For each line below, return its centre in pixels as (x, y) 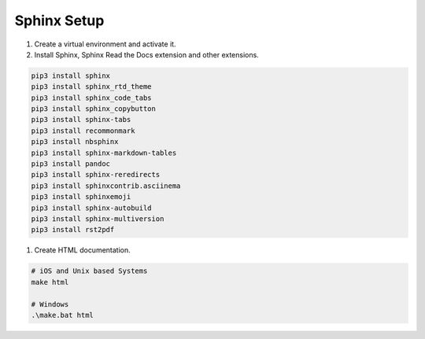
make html (50, 282)
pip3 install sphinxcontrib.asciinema (106, 186)
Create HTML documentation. (83, 250)
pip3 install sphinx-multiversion (98, 219)
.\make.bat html (63, 315)
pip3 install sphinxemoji (81, 197)
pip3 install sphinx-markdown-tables (104, 153)
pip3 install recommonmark (83, 131)
